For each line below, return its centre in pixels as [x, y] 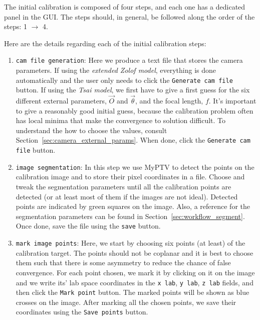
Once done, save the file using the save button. [88, 226]
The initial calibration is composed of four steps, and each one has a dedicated [125, 7]
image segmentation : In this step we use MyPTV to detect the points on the [135, 167]
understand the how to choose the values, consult [91, 130]
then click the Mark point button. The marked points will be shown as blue [133, 292]
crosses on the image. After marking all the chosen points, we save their [126, 302]
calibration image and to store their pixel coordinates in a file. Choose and [130, 177]
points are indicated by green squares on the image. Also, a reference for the [133, 206]
